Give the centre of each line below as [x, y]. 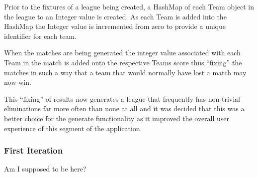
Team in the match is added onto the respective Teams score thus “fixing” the [123, 62]
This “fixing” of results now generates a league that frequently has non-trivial [122, 98]
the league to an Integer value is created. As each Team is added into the [115, 16]
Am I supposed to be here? [45, 169]
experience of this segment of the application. [73, 128]
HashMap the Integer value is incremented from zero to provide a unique [115, 26]
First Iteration [34, 150]
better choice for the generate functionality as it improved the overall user [117, 118]
